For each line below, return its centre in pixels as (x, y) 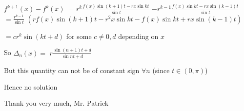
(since (161, 70)
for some (79, 36)
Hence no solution (31, 86)
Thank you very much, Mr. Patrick (56, 103)
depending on (138, 36)
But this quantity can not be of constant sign (72, 70)
